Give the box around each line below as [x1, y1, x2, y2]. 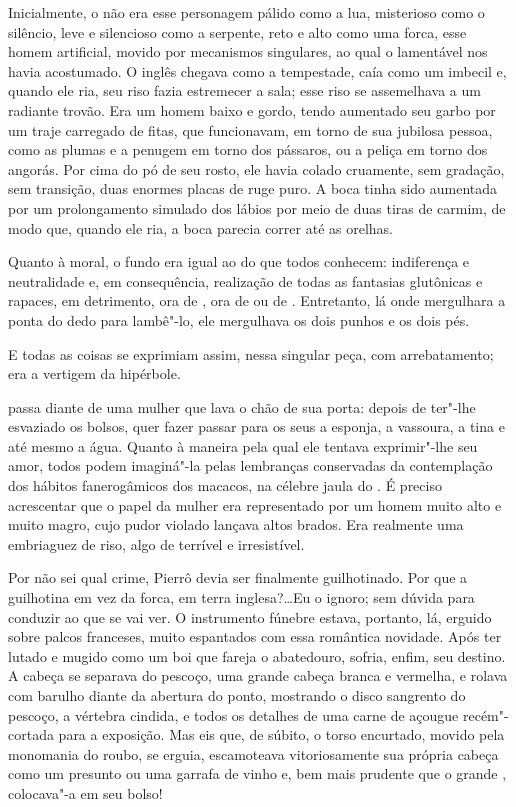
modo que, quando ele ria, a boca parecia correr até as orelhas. [8, 217, 393, 238]
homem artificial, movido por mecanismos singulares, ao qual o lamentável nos [8, 41, 488, 62]
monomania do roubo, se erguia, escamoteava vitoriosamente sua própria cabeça [8, 743, 499, 764]
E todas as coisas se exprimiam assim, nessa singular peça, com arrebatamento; [8, 343, 494, 364]
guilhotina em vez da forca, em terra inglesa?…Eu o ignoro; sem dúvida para [8, 587, 475, 608]
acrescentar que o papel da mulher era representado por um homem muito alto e [8, 494, 502, 515]
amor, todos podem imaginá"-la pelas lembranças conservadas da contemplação [8, 455, 493, 476]
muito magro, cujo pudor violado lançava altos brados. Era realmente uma [8, 514, 464, 535]
